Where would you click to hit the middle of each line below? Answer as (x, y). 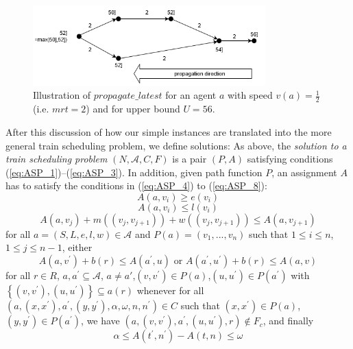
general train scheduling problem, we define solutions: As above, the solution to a (176, 145)
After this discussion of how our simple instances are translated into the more (169, 131)
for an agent (191, 95)
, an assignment (304, 172)
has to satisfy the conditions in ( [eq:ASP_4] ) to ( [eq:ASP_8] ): (136, 185)
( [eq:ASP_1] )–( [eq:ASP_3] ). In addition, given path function (134, 172)
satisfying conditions (290, 159)
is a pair (190, 159)
